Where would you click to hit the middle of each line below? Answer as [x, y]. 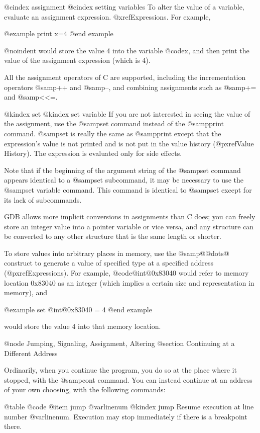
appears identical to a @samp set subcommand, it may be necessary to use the [124, 180]
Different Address [31, 353]
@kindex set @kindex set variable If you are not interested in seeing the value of [127, 113]
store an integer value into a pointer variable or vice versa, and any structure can [129, 226]
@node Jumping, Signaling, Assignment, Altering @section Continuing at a [119, 343]
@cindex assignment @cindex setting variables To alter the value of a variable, [124, 7]
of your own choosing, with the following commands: [85, 389]
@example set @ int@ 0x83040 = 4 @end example [78, 309]
